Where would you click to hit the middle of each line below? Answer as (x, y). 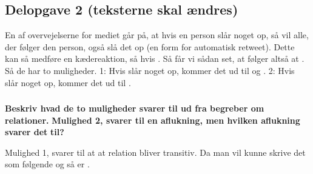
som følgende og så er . (47, 164)
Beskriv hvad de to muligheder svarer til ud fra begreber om (135, 108)
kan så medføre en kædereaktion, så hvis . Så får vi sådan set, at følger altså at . (155, 59)
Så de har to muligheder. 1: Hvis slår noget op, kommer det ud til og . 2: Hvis (150, 70)
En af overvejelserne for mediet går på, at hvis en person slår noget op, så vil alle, (157, 35)
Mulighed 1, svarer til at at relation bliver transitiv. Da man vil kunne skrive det (155, 152)
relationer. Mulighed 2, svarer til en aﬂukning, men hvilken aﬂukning (153, 120)
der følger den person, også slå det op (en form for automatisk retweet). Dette (150, 46)
